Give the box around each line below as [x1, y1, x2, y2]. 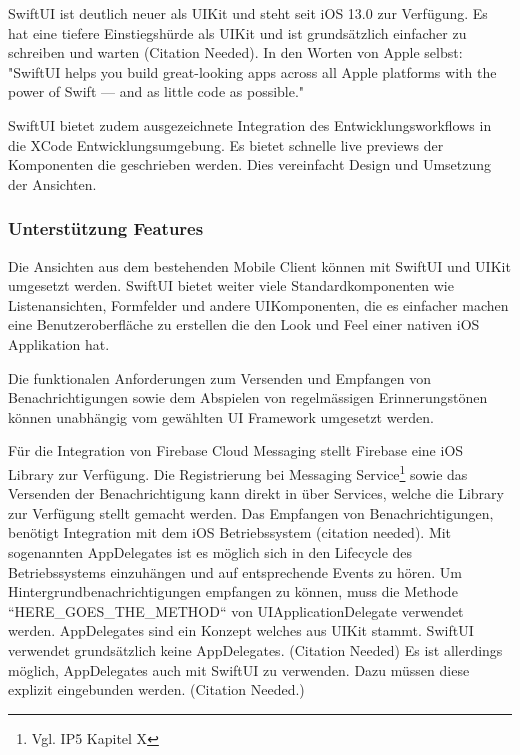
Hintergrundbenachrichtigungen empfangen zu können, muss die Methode [8, 581, 458, 602]
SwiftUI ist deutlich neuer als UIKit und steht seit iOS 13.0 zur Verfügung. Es [8, 3, 488, 23]
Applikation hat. [8, 333, 110, 354]
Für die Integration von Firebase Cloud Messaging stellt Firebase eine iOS [8, 440, 464, 461]
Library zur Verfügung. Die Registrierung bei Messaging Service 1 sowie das [8, 460, 468, 484]
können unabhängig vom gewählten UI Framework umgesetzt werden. [8, 406, 434, 427]
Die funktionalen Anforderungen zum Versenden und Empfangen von [8, 367, 431, 388]
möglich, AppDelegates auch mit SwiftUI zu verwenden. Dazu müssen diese [8, 659, 470, 680]
